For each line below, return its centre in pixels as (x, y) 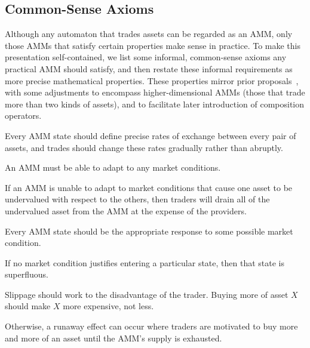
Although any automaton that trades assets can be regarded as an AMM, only (149, 34)
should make (28, 306)
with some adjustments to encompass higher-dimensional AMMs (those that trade (155, 92)
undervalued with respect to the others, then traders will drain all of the (137, 199)
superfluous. (27, 274)
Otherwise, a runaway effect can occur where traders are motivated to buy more (151, 326)
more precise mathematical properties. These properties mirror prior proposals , (152, 80)
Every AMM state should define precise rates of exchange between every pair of (151, 135)
